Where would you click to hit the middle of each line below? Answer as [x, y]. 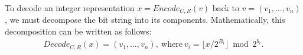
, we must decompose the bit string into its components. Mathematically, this [145, 20]
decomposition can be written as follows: [78, 31]
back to [226, 8]
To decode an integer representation [70, 8]
